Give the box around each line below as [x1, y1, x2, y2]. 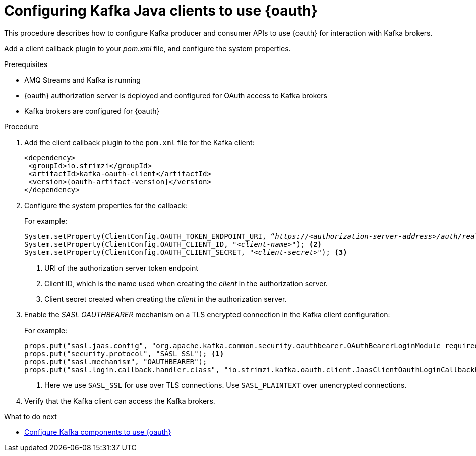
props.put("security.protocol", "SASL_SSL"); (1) [24, 349, 224, 358]
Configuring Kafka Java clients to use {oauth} [4, 2, 318, 19]
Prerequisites [4, 59, 48, 69]
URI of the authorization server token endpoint [44, 263, 198, 272]
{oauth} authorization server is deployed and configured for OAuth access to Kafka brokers [24, 91, 327, 100]
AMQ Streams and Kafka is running [24, 75, 141, 84]
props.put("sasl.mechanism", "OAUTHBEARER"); [24, 357, 207, 366]
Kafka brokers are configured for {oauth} [24, 106, 160, 115]
